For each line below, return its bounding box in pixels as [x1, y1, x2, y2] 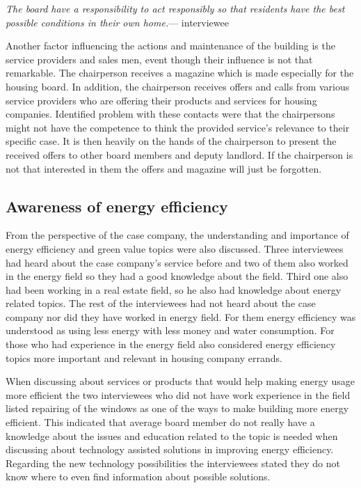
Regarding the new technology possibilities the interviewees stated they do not [6, 455, 340, 470]
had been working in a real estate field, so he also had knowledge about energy [6, 282, 342, 297]
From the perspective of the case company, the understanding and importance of [6, 228, 349, 242]
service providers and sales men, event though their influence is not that [6, 52, 313, 66]
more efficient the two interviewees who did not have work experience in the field [6, 387, 351, 402]
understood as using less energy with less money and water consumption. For [6, 323, 335, 338]
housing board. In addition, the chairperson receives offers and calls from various [6, 79, 350, 93]
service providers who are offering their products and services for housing [6, 93, 317, 107]
